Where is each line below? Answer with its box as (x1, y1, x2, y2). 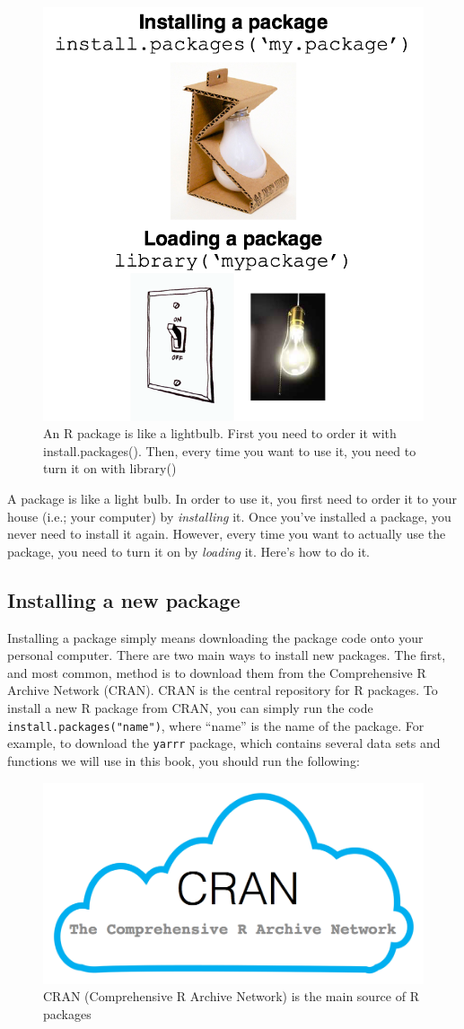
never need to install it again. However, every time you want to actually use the (7, 524, 446, 543)
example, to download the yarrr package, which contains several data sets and (7, 734, 441, 752)
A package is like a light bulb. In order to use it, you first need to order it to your (7, 489, 457, 508)
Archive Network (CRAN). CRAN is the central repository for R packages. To (7, 681, 438, 699)
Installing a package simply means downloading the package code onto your (7, 628, 424, 646)
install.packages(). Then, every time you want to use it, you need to (43, 441, 416, 460)
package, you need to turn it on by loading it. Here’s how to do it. (7, 541, 370, 560)
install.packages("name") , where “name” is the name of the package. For (7, 716, 425, 734)
